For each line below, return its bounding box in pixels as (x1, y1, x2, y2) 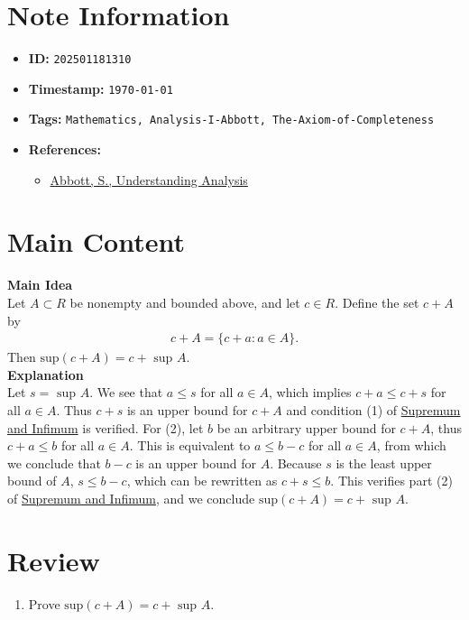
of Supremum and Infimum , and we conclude (7, 488, 255, 507)
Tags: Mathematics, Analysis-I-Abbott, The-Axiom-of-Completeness (28, 109, 435, 128)
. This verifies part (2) (330, 471, 453, 490)
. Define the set (335, 293, 419, 311)
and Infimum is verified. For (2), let (7, 418, 204, 437)
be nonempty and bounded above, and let (69, 293, 300, 311)
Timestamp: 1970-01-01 (28, 79, 173, 97)
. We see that (89, 383, 163, 402)
